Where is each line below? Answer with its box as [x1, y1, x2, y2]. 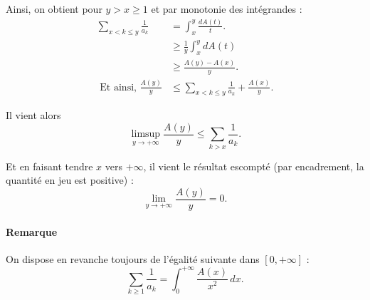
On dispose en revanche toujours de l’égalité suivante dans [6, 251, 260, 266]
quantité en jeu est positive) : [6, 172, 134, 187]
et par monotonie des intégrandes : [151, 1, 302, 16]
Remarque [6, 224, 58, 239]
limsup [131, 129, 161, 140]
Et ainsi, [100, 82, 137, 93]
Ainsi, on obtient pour [6, 1, 102, 16]
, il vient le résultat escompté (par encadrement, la [143, 158, 364, 173]
